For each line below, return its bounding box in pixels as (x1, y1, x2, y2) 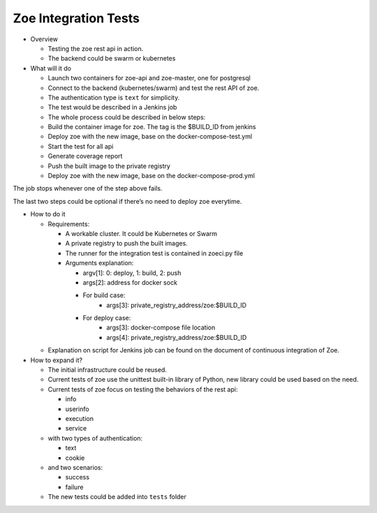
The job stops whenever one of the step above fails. (13, 184, 163, 193)
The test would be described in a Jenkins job (47, 103, 177, 112)
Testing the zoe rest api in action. (47, 44, 144, 52)
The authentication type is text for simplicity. (47, 93, 180, 101)
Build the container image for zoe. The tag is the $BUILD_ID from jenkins (47, 123, 256, 131)
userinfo (65, 405, 90, 413)
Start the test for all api (47, 142, 114, 150)
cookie (65, 454, 85, 462)
